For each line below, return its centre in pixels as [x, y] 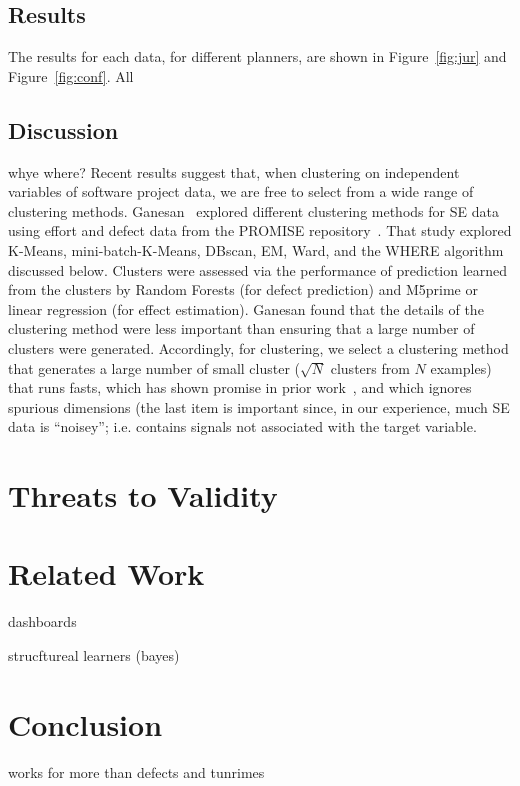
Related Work [106, 573]
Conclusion [85, 723]
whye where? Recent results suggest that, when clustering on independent [234, 171]
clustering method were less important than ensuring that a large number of [241, 328]
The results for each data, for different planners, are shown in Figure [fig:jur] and [257, 56]
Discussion [63, 129]
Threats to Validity [143, 495]
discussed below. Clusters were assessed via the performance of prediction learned [258, 269]
